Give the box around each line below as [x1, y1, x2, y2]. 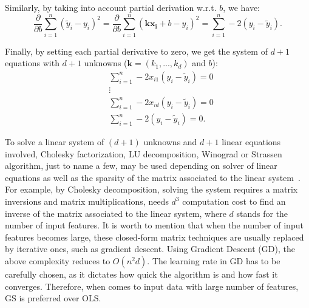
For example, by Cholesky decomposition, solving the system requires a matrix [5, 183, 298, 196]
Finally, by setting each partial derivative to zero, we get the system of [5, 44, 268, 57]
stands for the [236, 207, 288, 219]
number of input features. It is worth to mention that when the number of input [5, 219, 304, 231]
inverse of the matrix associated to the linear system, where [5, 207, 226, 219]
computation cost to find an [182, 195, 286, 207]
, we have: [223, 1, 260, 13]
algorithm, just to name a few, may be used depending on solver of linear [5, 159, 277, 172]
